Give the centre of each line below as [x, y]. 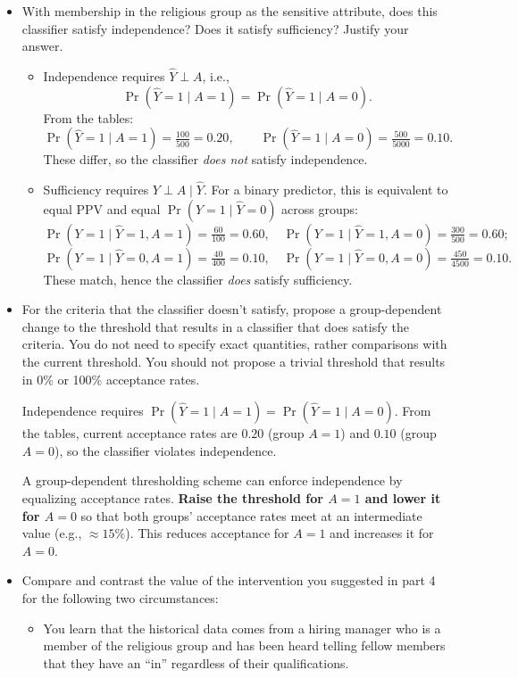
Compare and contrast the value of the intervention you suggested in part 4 [229, 580]
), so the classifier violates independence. [165, 450]
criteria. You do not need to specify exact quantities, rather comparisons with [234, 344]
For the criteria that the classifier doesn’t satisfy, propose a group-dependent [232, 309]
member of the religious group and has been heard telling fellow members [244, 645]
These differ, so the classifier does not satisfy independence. [205, 159]
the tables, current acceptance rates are [129, 433]
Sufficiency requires [96, 189]
